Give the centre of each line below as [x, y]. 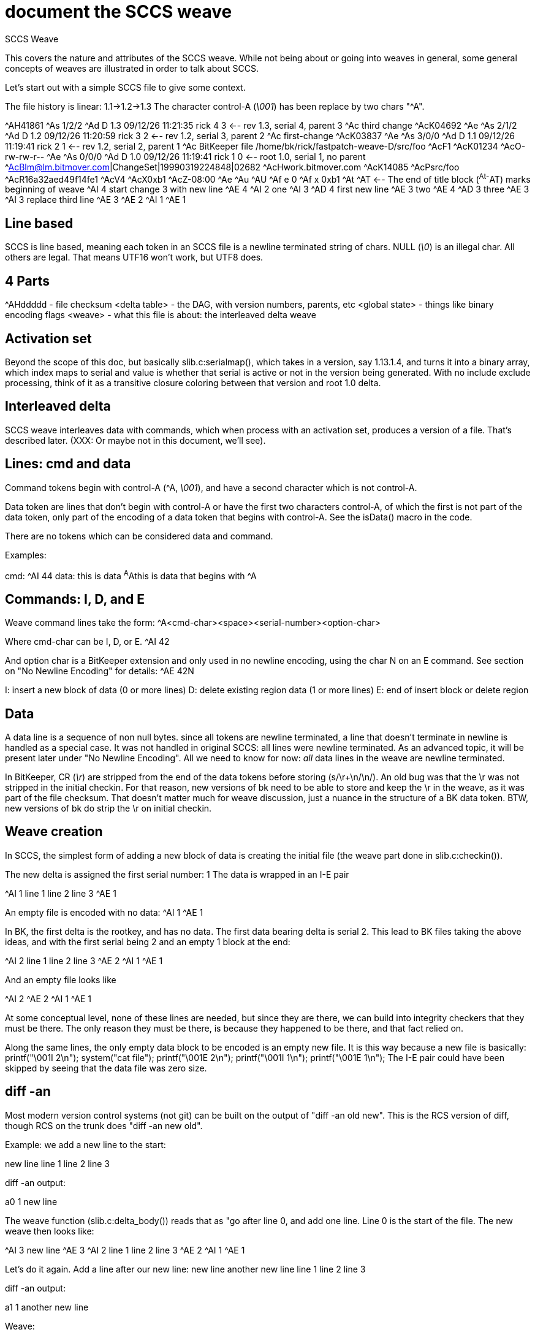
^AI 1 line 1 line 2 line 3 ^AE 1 [61, 893]
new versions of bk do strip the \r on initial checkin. [108, 808]
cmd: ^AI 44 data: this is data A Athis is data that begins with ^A [131, 575]
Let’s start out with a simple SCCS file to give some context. [125, 87]
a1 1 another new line [47, 1307]
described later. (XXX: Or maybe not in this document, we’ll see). [135, 440]
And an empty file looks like [61, 979]
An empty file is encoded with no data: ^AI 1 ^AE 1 [104, 912]
